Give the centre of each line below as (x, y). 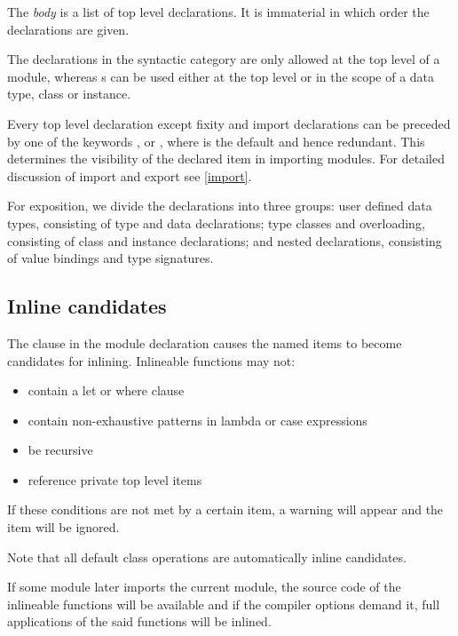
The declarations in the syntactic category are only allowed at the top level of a (224, 59)
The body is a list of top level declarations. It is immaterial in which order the (218, 12)
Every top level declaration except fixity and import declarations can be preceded (229, 123)
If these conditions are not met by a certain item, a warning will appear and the (225, 509)
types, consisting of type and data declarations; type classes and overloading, (216, 223)
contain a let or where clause (106, 390)
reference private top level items (115, 479)
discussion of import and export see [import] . (130, 175)
